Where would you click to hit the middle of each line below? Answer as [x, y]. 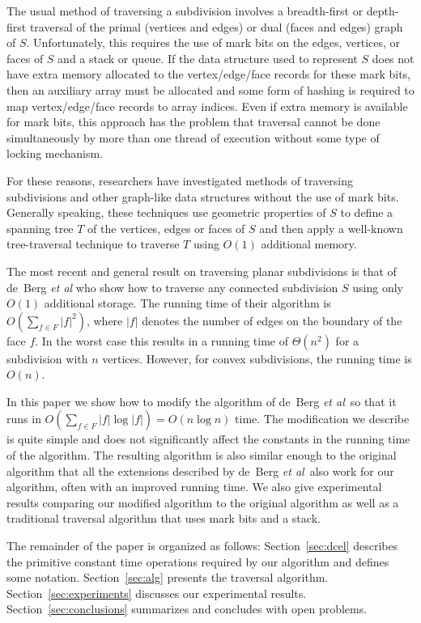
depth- [383, 11]
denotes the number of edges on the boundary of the [272, 320]
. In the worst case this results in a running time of [162, 340]
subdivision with [47, 358]
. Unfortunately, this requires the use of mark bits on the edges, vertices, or [213, 42]
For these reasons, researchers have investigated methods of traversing [180, 180]
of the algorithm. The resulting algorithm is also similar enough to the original [202, 455]
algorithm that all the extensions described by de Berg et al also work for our [200, 470]
